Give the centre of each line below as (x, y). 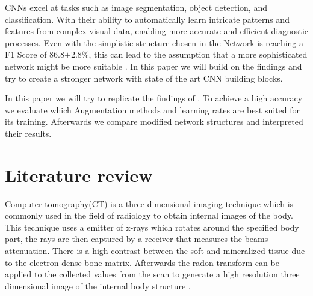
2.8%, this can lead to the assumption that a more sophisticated (189, 54)
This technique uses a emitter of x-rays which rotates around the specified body (152, 227)
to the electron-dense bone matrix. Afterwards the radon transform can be (142, 262)
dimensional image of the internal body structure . (98, 285)
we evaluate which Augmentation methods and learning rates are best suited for (153, 110)
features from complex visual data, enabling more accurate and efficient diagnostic (156, 31)
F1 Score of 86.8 (35, 54)
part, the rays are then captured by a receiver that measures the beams (137, 239)
